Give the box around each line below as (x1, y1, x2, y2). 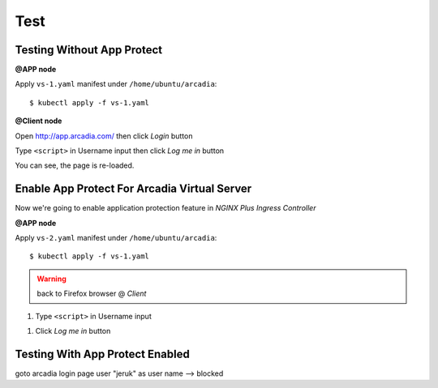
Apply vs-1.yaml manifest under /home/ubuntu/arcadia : (15, 79, 217, 89)
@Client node (15, 116, 62, 126)
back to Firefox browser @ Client (36, 288, 147, 299)
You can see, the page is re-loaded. (15, 160, 135, 170)
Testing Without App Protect (15, 43, 162, 57)
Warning (36, 274, 67, 284)
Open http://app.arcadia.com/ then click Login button (15, 130, 193, 141)
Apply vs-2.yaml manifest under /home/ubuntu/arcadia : (15, 233, 217, 243)
